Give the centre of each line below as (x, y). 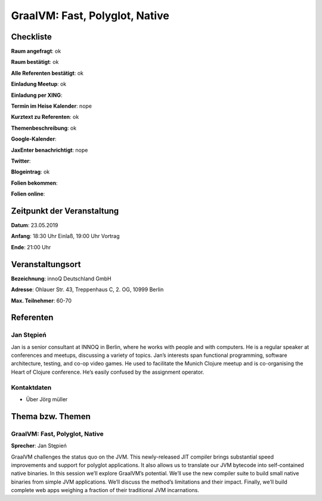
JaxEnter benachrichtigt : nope (49, 150)
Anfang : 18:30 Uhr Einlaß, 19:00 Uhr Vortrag (65, 236)
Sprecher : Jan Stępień (39, 446)
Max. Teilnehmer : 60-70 (41, 300)
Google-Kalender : (34, 139)
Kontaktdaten (31, 387)
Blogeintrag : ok (30, 172)
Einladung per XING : (37, 95)
